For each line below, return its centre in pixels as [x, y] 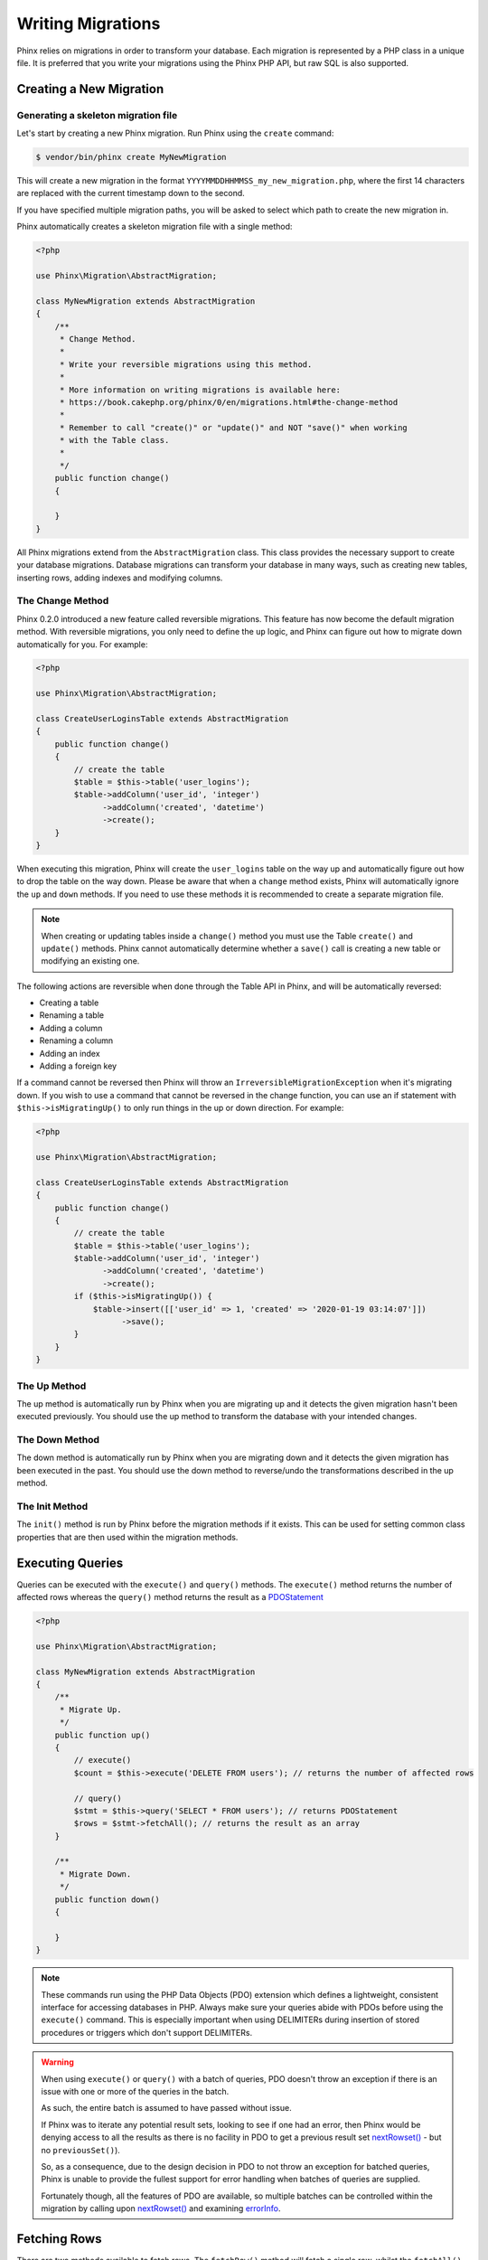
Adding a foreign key [78, 1066]
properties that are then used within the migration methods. [127, 1537]
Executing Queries [70, 1563]
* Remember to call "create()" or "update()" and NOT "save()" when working [234, 428]
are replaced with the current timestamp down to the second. [131, 193]
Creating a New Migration [90, 89]
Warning [57, 2062]
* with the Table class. [114, 440]
